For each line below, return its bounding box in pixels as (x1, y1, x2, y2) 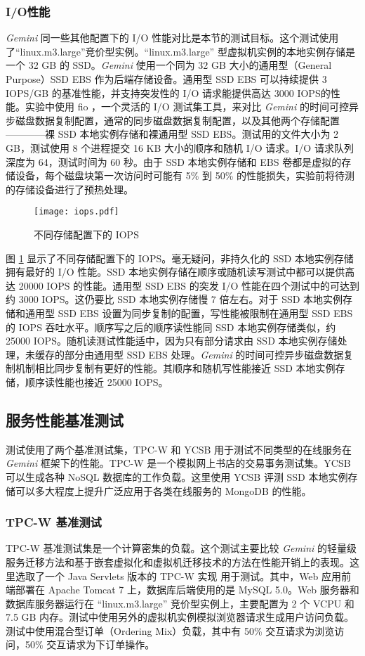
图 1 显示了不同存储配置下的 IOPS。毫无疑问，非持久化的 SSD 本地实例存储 (6, 250, 354, 265)
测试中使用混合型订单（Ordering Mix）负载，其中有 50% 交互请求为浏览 (6, 623, 335, 638)
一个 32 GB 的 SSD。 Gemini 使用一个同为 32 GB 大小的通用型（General (6, 58, 332, 72)
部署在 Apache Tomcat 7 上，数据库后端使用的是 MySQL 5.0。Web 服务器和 (15, 582, 359, 597)
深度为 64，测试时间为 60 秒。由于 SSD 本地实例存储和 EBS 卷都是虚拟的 (6, 154, 342, 169)
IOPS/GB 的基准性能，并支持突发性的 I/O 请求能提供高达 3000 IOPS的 (6, 85, 331, 100)
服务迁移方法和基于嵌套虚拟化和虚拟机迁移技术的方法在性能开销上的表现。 (6, 554, 350, 569)
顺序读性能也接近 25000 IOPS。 (25, 374, 168, 389)
